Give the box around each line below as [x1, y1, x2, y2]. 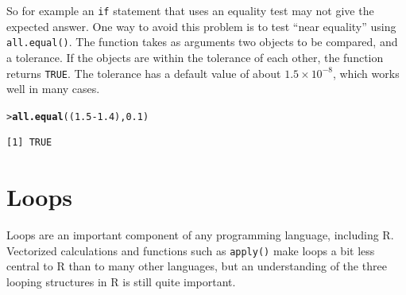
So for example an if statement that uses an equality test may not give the [6, 2, 374, 18]
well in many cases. [6, 80, 100, 97]
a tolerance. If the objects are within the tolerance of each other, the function [6, 49, 384, 65]
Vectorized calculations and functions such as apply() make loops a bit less [6, 242, 375, 258]
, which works [332, 64, 400, 81]
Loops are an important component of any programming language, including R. [6, 227, 394, 243]
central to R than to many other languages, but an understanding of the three [6, 258, 387, 274]
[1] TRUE [6, 137, 52, 149]
